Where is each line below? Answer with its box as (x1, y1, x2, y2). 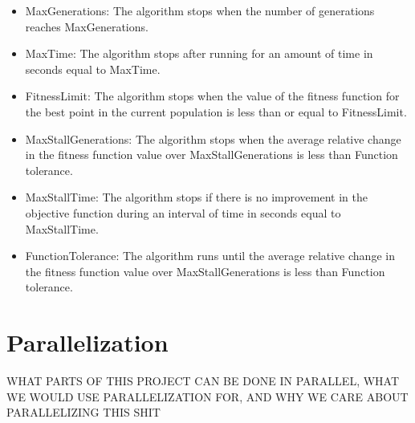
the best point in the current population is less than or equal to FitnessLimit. (25, 103, 407, 120)
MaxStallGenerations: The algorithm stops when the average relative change (25, 130, 401, 147)
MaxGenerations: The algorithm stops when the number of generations (25, 2, 375, 18)
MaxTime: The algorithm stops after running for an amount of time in (25, 45, 373, 62)
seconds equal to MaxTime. (25, 60, 161, 77)
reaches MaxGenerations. (25, 18, 149, 35)
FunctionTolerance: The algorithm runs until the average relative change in (25, 247, 395, 264)
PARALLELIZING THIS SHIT (6, 404, 161, 421)
